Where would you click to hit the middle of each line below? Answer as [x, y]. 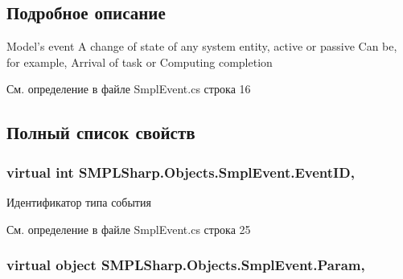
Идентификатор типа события [79, 201]
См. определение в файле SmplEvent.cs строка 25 [129, 229]
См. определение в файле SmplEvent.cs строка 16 [129, 89]
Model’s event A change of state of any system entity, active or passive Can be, [202, 46]
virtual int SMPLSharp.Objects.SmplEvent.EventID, [181, 172]
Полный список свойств [101, 132]
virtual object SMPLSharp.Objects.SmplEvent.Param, [186, 265]
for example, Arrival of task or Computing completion [140, 62]
